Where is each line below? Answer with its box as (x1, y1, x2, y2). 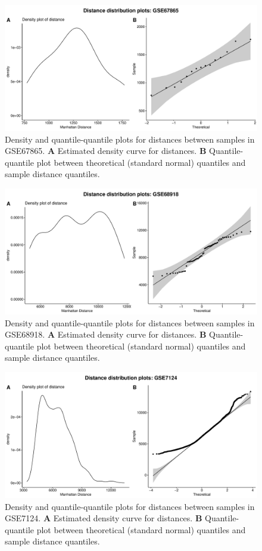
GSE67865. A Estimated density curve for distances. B (5, 144, 207, 157)
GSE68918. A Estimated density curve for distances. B (5, 328, 207, 341)
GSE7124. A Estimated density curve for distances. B (5, 512, 202, 524)
